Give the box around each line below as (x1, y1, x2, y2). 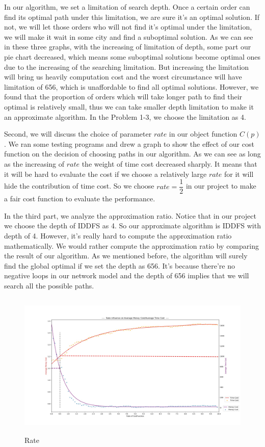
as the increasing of (4, 158, 65, 169)
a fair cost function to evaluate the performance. (4, 193, 155, 204)
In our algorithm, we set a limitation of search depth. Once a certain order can (4, 2, 250, 12)
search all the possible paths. (4, 280, 94, 291)
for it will (224, 168, 254, 179)
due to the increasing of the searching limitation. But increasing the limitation (4, 61, 249, 72)
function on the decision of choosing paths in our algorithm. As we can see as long (4, 148, 261, 159)
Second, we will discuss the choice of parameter (4, 128, 152, 139)
